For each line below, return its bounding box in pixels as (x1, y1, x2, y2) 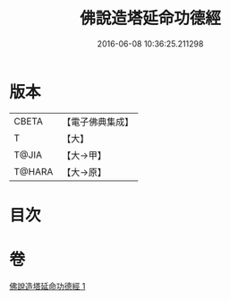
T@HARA (13, 165, 54, 177)
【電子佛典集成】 (62, 116, 134, 128)
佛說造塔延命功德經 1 (9, 280, 86, 291)
